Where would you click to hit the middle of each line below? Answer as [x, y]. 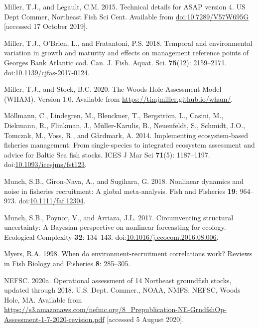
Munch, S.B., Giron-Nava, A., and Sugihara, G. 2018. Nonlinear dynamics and [124, 181]
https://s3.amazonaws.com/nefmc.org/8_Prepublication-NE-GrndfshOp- [115, 309]
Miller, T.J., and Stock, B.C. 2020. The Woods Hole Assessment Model [113, 89]
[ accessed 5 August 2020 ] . [145, 319]
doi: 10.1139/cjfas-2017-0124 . [47, 72]
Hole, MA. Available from [43, 299]
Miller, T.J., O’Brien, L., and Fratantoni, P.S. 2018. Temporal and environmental [128, 43]
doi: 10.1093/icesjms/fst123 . [45, 164]
